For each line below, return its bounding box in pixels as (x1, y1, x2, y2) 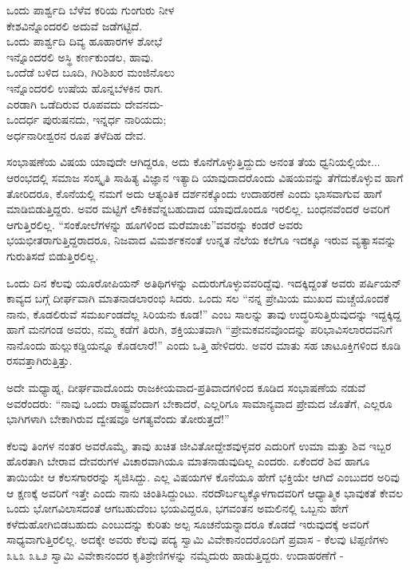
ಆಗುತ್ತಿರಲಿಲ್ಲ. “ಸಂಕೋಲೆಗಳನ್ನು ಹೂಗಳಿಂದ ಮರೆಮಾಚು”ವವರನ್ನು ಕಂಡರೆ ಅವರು (6, 216, 303, 232)
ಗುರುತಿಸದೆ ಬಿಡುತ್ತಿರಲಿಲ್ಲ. (6, 247, 99, 263)
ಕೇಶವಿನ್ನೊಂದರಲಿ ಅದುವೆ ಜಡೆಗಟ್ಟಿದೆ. (6, 17, 143, 34)
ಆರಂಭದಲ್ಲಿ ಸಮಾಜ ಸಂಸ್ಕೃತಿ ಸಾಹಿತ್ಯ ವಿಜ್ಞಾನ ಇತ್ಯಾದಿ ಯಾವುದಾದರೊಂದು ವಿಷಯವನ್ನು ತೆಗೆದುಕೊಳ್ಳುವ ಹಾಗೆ (6, 168, 404, 185)
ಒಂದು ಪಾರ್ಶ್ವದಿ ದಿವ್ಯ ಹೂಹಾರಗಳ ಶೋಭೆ (6, 33, 163, 49)
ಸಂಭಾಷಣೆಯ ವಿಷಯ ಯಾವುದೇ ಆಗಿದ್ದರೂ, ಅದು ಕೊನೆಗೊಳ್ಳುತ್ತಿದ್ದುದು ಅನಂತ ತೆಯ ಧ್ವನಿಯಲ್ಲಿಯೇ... (6, 153, 380, 170)
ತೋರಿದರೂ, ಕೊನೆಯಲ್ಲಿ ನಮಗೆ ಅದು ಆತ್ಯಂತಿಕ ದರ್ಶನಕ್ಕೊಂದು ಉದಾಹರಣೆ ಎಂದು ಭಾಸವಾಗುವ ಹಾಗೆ (6, 184, 382, 201)
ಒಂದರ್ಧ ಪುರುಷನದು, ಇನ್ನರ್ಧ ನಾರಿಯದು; (6, 111, 167, 128)
